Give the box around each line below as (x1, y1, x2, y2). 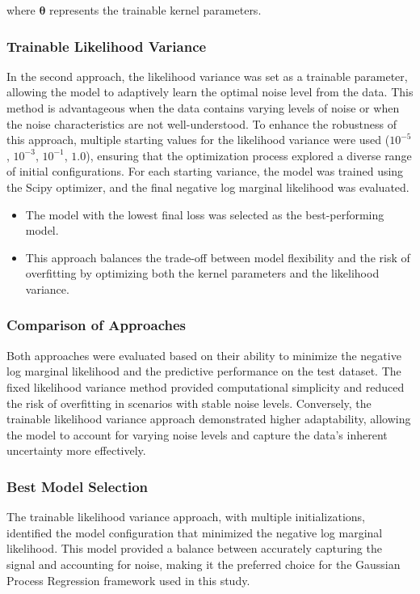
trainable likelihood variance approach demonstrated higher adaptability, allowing (6, 410, 411, 427)
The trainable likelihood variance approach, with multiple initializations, (6, 508, 365, 525)
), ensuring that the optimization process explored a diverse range (86, 146, 412, 163)
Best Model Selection (6, 476, 149, 496)
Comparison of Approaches (6, 315, 186, 335)
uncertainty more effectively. (6, 442, 146, 459)
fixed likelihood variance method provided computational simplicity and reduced (6, 378, 405, 395)
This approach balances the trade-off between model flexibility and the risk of (25, 248, 410, 265)
